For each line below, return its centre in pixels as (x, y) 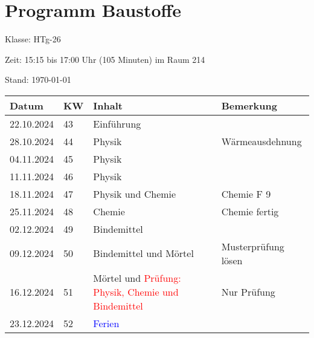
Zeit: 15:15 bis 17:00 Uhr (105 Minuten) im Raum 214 (105, 59)
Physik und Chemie (135, 193)
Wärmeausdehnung (261, 141)
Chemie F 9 (246, 193)
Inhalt (108, 105)
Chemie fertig (250, 211)
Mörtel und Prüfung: (137, 278)
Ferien (106, 323)
